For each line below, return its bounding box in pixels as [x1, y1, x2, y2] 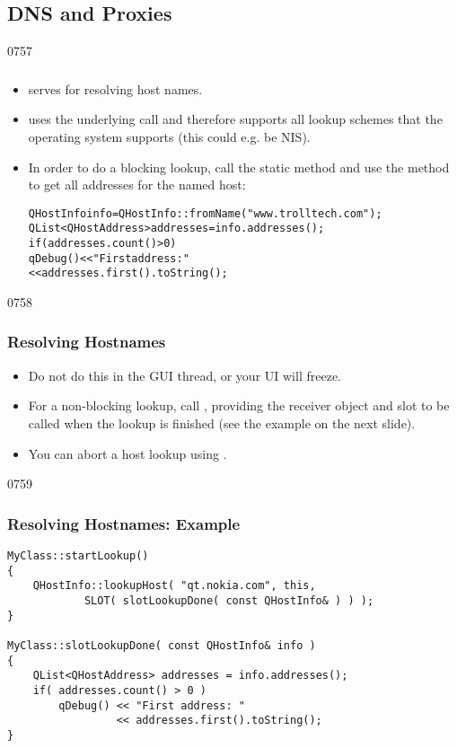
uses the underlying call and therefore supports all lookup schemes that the [28, 110, 443, 128]
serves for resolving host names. [28, 79, 203, 98]
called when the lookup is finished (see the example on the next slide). [28, 413, 416, 432]
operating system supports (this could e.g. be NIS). [28, 127, 311, 145]
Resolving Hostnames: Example [7, 512, 241, 534]
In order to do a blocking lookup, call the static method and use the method [28, 157, 450, 176]
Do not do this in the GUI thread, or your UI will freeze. [28, 365, 341, 384]
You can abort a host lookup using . [28, 444, 227, 462]
